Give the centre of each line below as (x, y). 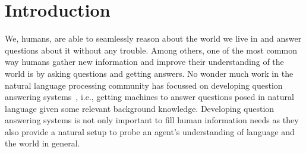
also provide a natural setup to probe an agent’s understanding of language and (150, 131)
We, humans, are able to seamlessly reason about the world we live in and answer (153, 38)
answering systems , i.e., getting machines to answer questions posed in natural (149, 97)
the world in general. (42, 143)
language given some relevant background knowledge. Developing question (140, 108)
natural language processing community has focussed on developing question (144, 85)
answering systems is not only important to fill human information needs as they (152, 120)
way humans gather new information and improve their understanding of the (144, 62)
